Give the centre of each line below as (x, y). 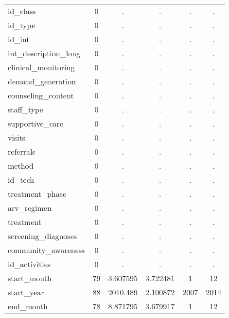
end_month (28, 306)
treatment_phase (37, 194)
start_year (26, 292)
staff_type (26, 109)
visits (17, 137)
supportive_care (35, 123)
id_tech (21, 180)
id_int (19, 39)
